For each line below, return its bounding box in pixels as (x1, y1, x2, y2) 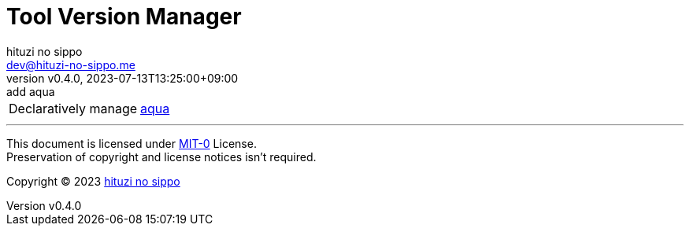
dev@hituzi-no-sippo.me (6, 57, 135, 72)
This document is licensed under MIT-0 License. (6, 136, 257, 150)
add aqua (6, 84, 55, 98)
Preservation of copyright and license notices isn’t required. (6, 149, 317, 164)
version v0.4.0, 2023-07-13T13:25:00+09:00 (6, 71, 239, 85)
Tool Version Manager (6, 3, 242, 30)
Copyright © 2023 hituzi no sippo (6, 174, 180, 188)
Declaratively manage (9, 100, 138, 116)
